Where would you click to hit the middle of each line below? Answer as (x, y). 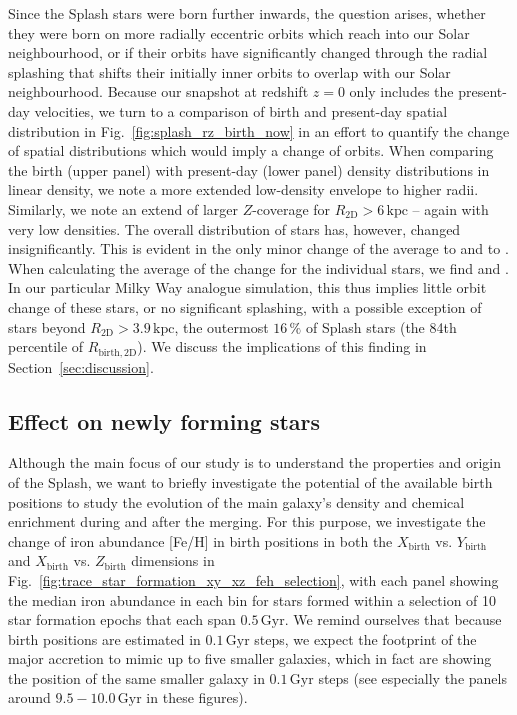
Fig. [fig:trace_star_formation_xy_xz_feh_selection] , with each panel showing (253, 579)
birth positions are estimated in (104, 638)
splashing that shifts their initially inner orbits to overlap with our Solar (229, 71)
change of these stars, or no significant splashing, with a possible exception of (245, 306)
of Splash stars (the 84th (381, 326)
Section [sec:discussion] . (81, 366)
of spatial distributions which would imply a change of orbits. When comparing (251, 150)
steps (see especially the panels (412, 677)
